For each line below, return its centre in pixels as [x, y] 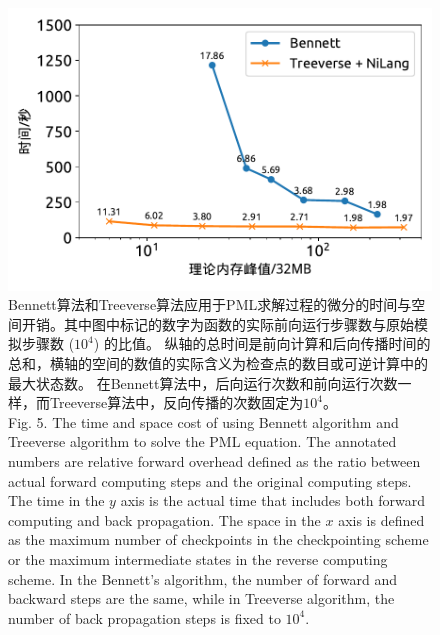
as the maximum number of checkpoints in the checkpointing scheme [218, 539]
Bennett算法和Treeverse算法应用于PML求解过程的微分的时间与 [210, 304]
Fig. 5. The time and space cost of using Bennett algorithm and [203, 421]
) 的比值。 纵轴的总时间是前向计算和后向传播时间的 [262, 343]
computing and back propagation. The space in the [164, 519]
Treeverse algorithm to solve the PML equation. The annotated [202, 441]
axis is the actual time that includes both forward [273, 500]
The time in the [56, 500]
